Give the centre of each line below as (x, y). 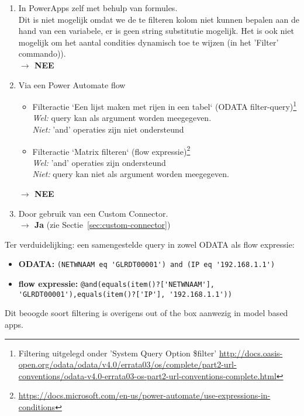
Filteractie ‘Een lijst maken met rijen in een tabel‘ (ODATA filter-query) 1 (165, 105)
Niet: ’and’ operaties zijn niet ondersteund (108, 129)
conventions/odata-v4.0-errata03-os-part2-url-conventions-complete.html (147, 375)
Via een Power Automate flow (72, 84)
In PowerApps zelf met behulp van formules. (98, 8)
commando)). (42, 53)
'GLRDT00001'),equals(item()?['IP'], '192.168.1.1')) (125, 294)
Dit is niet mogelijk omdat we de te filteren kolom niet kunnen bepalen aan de (159, 19)
